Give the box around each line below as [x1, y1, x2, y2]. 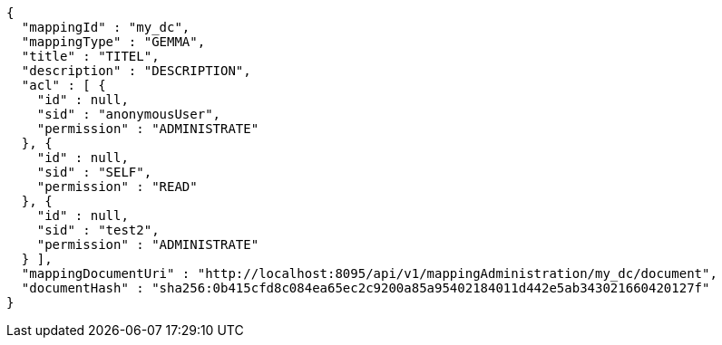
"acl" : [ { [21, 78, 106, 92]
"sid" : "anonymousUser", [36, 107, 221, 121]
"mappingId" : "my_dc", [21, 20, 190, 34]
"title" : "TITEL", [21, 49, 160, 63]
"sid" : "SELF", [36, 165, 152, 179]
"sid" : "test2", [36, 223, 160, 237]
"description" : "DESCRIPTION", [21, 63, 251, 78]
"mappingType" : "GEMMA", [21, 34, 206, 49]
